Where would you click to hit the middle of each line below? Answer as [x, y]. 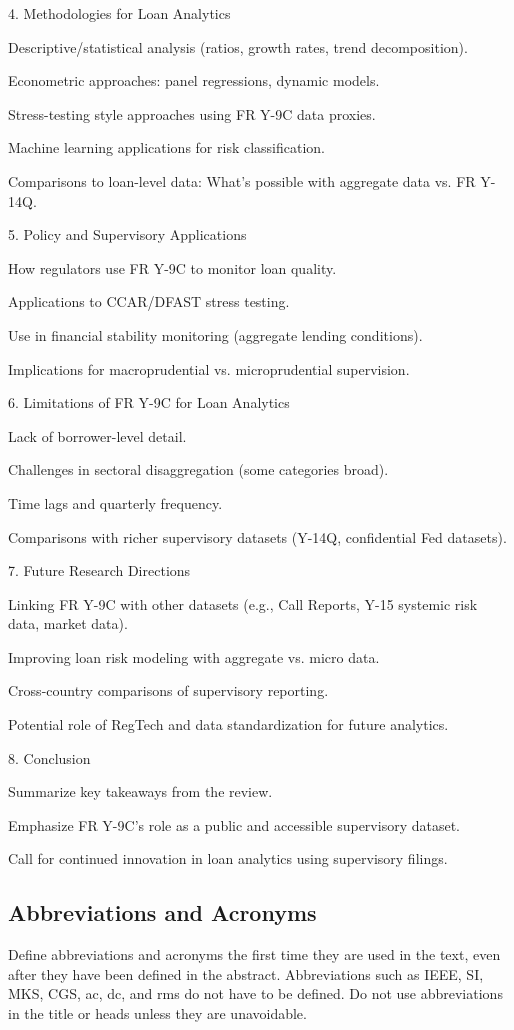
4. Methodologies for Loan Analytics [119, 13]
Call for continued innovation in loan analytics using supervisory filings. [228, 858]
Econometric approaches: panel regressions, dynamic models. [194, 80]
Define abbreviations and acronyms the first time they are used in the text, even [254, 954]
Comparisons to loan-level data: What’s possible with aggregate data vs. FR [242, 180]
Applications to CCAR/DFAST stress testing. [149, 301]
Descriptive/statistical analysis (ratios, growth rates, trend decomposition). [238, 46]
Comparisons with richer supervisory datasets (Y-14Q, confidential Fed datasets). [257, 536]
